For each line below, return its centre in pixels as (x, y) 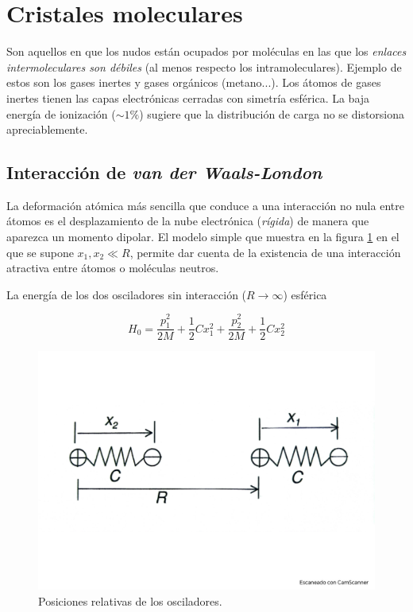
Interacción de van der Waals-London (164, 172)
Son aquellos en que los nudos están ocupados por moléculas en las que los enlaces (206, 51)
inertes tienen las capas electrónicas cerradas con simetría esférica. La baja (188, 97)
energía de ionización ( (61, 113)
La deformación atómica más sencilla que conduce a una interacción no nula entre (205, 205)
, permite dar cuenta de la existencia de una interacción (265, 252)
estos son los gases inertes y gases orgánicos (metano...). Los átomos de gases (194, 82)
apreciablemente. (47, 129)
